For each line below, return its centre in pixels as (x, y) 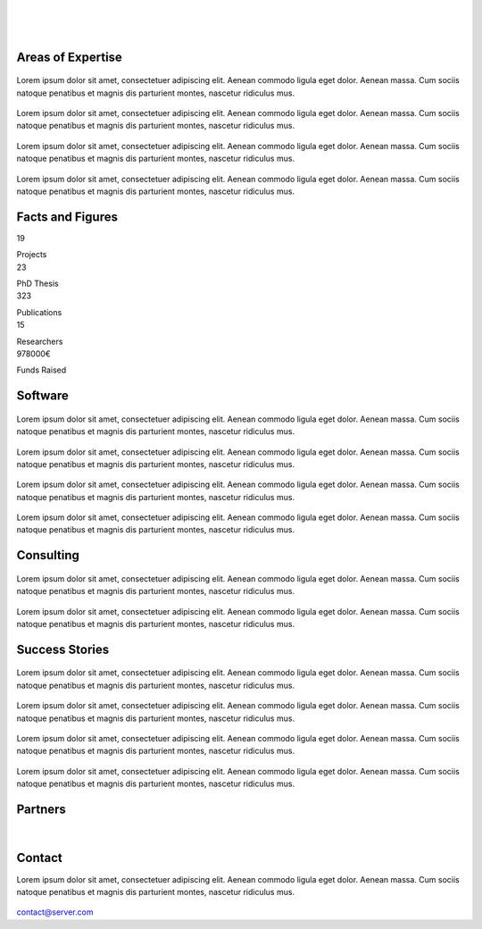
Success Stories (63, 649)
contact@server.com (55, 912)
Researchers (40, 341)
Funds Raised (42, 370)
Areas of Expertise (69, 57)
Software (42, 396)
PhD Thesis (37, 283)
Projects (32, 255)
